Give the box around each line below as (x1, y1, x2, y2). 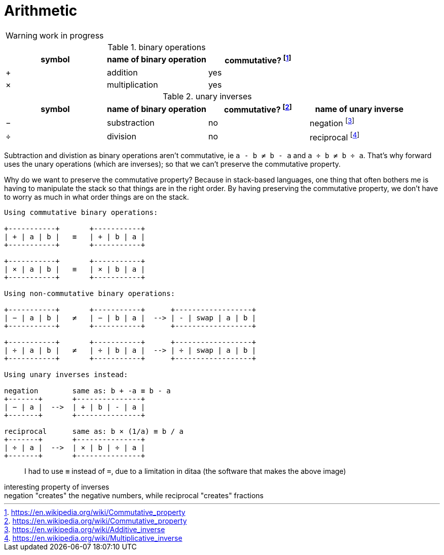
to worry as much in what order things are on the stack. (4, 193, 189, 202)
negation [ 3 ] (309, 117, 355, 129)
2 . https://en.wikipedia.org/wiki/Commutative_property (4, 516, 187, 526)
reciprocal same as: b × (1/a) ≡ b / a (4, 427, 184, 436)
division (106, 131, 136, 142)
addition (106, 67, 138, 78)
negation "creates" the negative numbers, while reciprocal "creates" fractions (4, 491, 264, 500)
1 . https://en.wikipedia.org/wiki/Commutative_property (4, 508, 186, 517)
